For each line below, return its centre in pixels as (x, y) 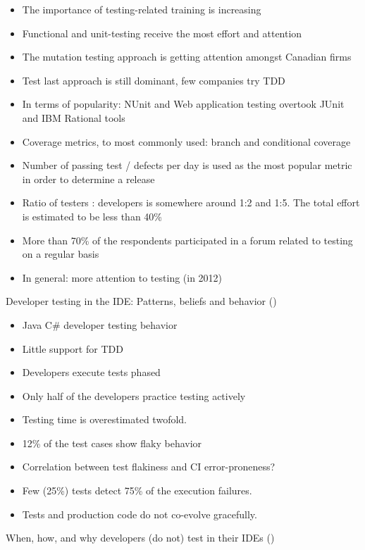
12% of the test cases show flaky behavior (112, 443)
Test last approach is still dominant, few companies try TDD (154, 80)
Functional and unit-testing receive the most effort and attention (162, 33)
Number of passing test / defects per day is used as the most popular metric (187, 165)
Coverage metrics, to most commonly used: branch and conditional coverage (186, 141)
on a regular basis (61, 254)
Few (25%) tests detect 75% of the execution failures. (137, 490)
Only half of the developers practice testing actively (134, 395)
